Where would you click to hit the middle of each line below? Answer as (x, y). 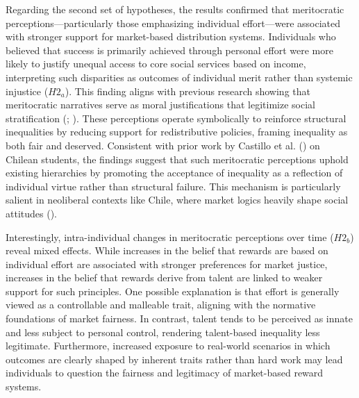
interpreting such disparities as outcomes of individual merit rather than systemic (179, 77)
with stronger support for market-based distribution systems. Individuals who (171, 36)
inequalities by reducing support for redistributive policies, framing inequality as (177, 132)
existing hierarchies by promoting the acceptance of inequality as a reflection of (174, 173)
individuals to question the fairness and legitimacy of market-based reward (165, 373)
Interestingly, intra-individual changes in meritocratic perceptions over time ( (170, 237)
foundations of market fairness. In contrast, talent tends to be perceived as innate (179, 318)
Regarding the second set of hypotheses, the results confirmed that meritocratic (175, 9)
